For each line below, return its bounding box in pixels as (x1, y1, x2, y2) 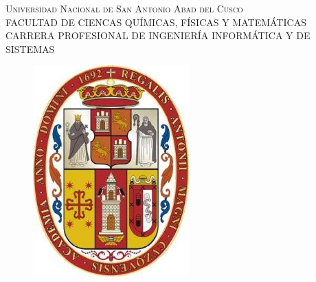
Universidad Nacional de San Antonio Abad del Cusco (5, 1, 243, 15)
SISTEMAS (5, 41, 55, 56)
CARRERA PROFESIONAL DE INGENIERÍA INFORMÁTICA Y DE (5, 28, 311, 43)
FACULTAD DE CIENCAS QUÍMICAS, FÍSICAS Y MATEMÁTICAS (5, 14, 306, 29)
